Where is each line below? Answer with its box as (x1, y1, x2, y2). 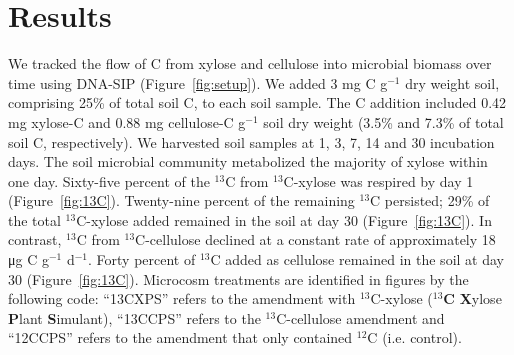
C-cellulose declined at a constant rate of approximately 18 (135, 229, 496, 250)
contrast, (8, 229, 62, 250)
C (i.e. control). (367, 327, 462, 348)
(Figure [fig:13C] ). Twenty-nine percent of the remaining (8, 190, 355, 211)
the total (8, 209, 61, 230)
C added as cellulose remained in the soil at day (210, 249, 504, 270)
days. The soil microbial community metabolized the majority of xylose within (8, 151, 488, 172)
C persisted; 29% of (370, 190, 490, 211)
